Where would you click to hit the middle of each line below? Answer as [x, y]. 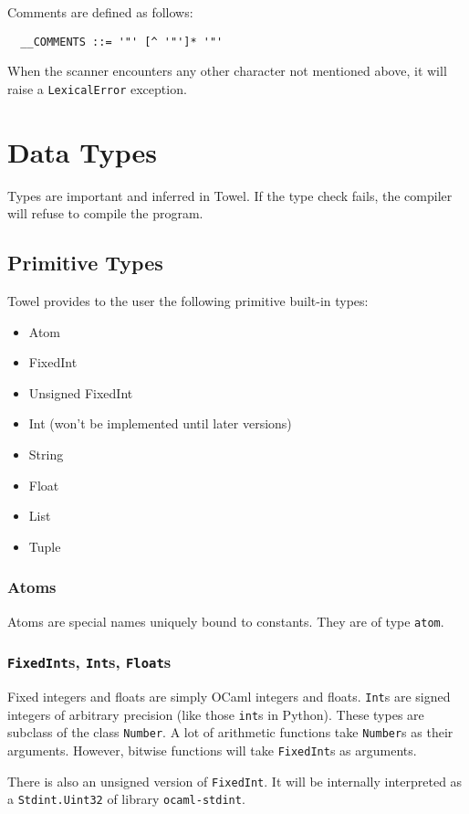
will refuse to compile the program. [105, 213]
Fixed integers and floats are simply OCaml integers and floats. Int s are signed [229, 697]
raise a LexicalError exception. [97, 88]
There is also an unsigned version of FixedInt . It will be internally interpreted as [235, 781]
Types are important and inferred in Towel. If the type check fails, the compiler [230, 195]
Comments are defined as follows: [100, 12]
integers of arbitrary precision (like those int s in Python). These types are [216, 714]
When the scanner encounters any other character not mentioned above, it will [227, 71]
